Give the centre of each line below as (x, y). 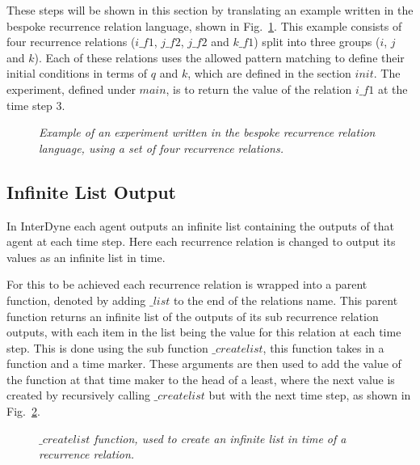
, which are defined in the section (269, 73)
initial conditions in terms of (77, 73)
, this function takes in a (323, 347)
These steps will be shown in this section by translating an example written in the (210, 10)
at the (393, 89)
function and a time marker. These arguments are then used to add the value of (204, 364)
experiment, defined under (71, 89)
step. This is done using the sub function (107, 347)
